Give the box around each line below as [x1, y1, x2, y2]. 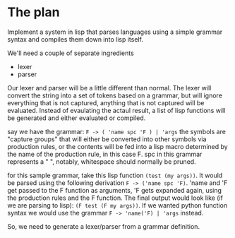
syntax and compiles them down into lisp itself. [7, 35, 143, 43]
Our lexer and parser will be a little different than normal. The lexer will [7, 83, 212, 92]
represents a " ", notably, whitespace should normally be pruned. [7, 157, 196, 166]
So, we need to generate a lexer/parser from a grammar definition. [7, 222, 200, 230]
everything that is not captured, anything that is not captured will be [7, 98, 205, 107]
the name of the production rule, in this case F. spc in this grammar [7, 150, 203, 158]
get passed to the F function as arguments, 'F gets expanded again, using [7, 186, 222, 194]
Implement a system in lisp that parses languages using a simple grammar [7, 28, 223, 36]
